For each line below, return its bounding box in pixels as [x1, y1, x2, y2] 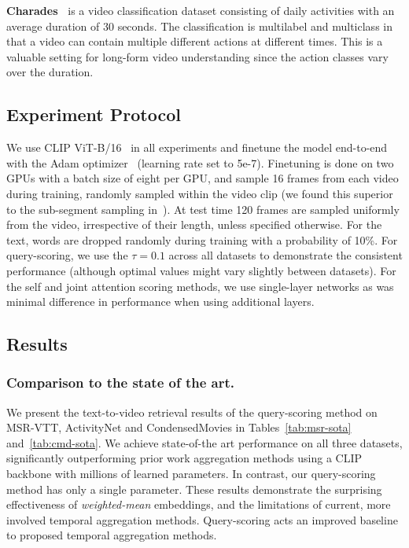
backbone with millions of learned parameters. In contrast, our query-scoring [6, 465, 376, 482]
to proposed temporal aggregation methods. [6, 527, 217, 543]
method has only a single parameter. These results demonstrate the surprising [6, 480, 382, 497]
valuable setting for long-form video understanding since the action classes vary [6, 48, 389, 64]
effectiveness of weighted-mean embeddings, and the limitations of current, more [6, 496, 391, 513]
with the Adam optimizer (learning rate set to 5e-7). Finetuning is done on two [6, 154, 394, 171]
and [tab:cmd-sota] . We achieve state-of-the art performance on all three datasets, [6, 434, 403, 451]
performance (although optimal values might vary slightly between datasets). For [6, 262, 396, 278]
